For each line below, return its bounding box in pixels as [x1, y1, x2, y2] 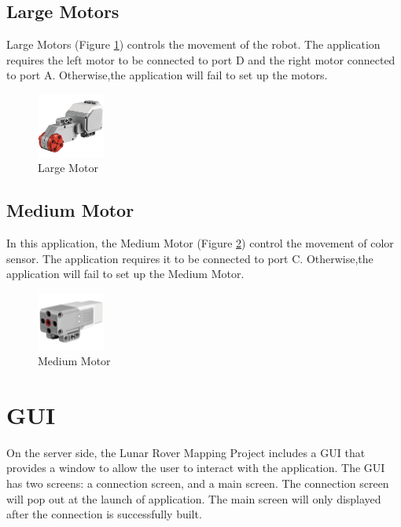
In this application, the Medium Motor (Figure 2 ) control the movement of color [6, 235, 394, 251]
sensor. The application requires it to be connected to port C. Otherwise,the [6, 250, 373, 266]
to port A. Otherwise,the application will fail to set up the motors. [6, 67, 328, 83]
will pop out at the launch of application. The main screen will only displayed [6, 490, 381, 507]
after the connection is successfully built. [6, 506, 202, 522]
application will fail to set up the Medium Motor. [6, 265, 245, 282]
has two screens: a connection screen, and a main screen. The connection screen [6, 475, 389, 492]
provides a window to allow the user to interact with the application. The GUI [6, 459, 385, 476]
